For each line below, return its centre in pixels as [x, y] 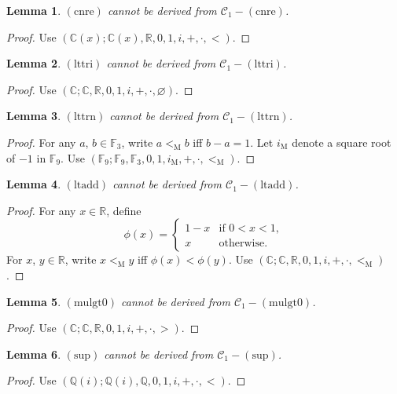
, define [124, 210]
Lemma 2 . [34, 63]
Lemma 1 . [34, 10]
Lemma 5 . [34, 301]
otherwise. [243, 244]
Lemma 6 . [34, 354]
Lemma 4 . [34, 184]
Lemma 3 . [34, 116]
